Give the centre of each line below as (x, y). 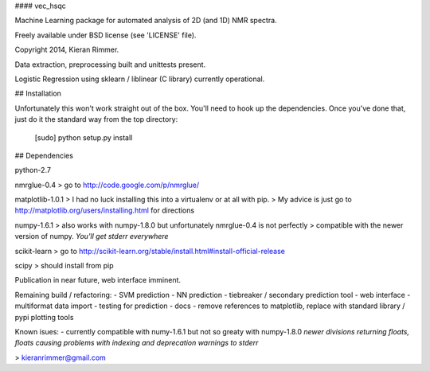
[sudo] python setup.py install (84, 137)
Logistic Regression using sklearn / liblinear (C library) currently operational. (140, 79)
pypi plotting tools (44, 317)
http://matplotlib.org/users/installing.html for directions (105, 210)
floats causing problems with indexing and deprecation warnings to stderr (137, 343)
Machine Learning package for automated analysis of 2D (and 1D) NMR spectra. (146, 21)
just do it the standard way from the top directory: (96, 119)
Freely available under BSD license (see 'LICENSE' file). (106, 35)
